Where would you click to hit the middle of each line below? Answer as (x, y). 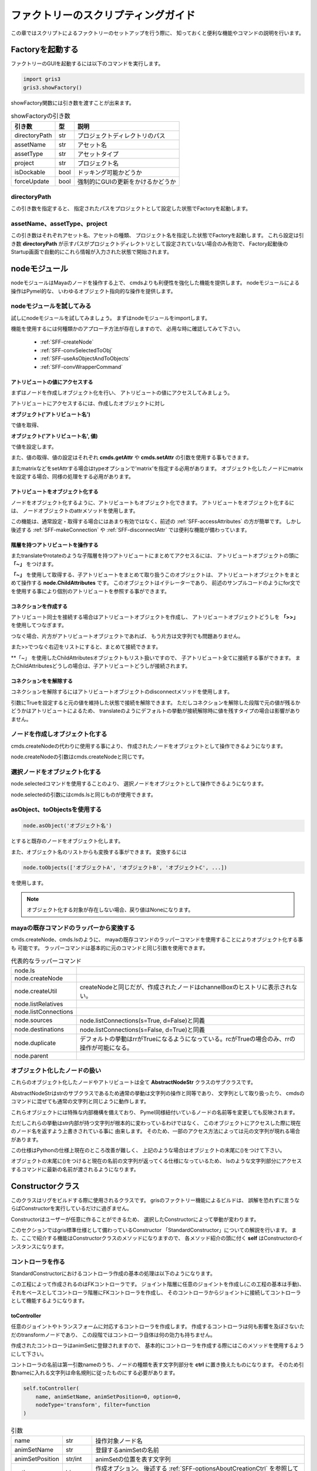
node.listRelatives (39, 1004)
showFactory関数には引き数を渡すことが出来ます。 (72, 102)
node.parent (31, 1056)
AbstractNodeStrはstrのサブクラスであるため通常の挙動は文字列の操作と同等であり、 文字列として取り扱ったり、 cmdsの (158, 1093)
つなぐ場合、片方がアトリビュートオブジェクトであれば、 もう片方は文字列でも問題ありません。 (127, 636)
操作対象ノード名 (119, 1440)
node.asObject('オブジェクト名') (68, 826)
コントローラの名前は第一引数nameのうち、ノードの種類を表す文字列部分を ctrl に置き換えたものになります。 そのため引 (158, 1364)
